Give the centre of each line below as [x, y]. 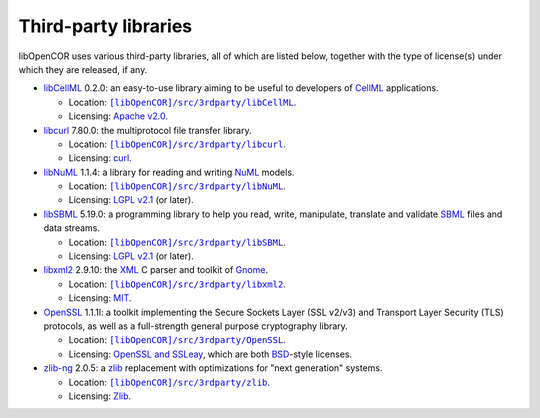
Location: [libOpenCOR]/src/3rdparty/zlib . [169, 382]
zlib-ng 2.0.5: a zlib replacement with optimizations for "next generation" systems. [213, 368]
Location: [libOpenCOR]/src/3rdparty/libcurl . [177, 144]
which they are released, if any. [83, 69]
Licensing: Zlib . [100, 396]
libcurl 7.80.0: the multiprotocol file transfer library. [147, 130]
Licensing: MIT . [100, 298]
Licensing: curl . [100, 158]
